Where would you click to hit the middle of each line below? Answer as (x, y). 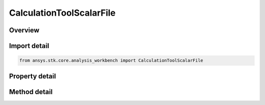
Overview (24, 30)
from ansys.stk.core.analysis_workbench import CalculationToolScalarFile (111, 61)
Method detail (31, 92)
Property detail (33, 76)
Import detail (29, 46)
